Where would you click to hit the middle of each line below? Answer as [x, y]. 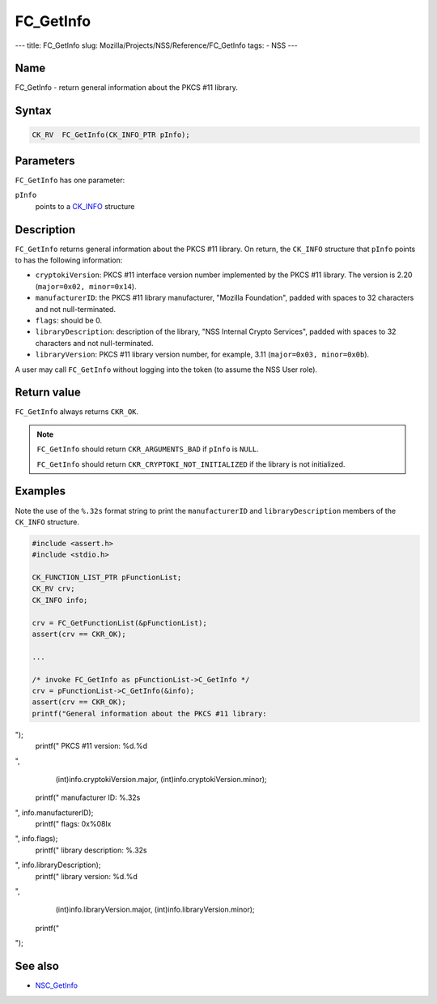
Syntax [33, 111]
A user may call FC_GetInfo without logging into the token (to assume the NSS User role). [166, 370]
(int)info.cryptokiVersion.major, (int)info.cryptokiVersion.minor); [161, 779]
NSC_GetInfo [57, 985]
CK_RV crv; [53, 589]
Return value [48, 393]
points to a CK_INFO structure [85, 206]
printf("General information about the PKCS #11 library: [149, 713]
